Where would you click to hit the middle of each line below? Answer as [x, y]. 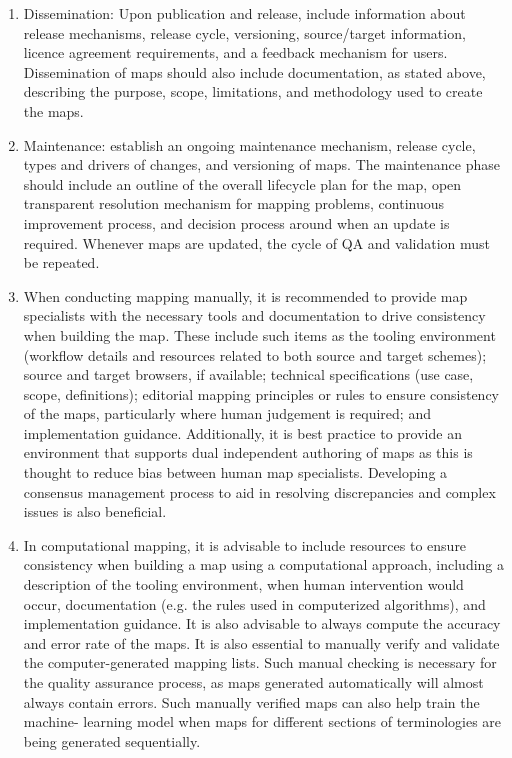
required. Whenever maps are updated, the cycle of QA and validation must [257, 242]
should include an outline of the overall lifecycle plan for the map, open [242, 183]
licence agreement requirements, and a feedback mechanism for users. [235, 52]
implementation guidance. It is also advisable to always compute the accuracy [262, 623]
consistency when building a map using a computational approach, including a [264, 564]
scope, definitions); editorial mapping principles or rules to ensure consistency [261, 393]
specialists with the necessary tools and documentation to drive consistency [254, 315]
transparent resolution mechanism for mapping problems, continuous [234, 203]
